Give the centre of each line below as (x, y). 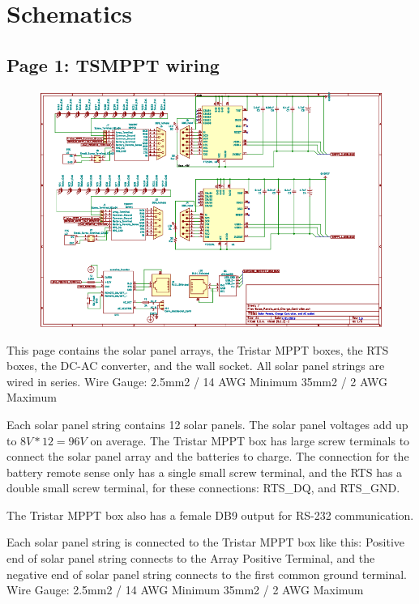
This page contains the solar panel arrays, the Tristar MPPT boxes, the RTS (198, 349)
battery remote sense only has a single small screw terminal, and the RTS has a (205, 472)
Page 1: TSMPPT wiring (113, 64)
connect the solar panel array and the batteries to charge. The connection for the (208, 456)
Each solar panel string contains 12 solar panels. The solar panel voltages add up (207, 424)
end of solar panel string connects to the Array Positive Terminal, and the (191, 558)
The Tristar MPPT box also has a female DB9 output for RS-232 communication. (210, 515)
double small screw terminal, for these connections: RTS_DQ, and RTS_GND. (203, 488)
